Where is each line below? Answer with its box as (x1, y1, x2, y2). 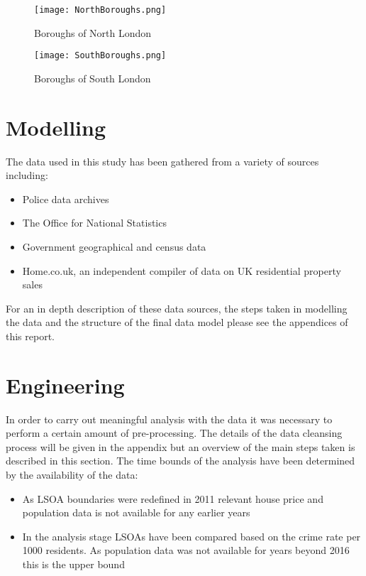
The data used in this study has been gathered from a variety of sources (6, 153, 319, 168)
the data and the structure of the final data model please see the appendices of (6, 315, 348, 330)
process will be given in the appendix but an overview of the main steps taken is (6, 439, 355, 454)
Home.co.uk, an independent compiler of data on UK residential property (22, 263, 341, 278)
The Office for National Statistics (22, 215, 167, 230)
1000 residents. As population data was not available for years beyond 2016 (22, 543, 350, 558)
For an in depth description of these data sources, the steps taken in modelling (6, 300, 348, 315)
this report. (6, 328, 55, 343)
